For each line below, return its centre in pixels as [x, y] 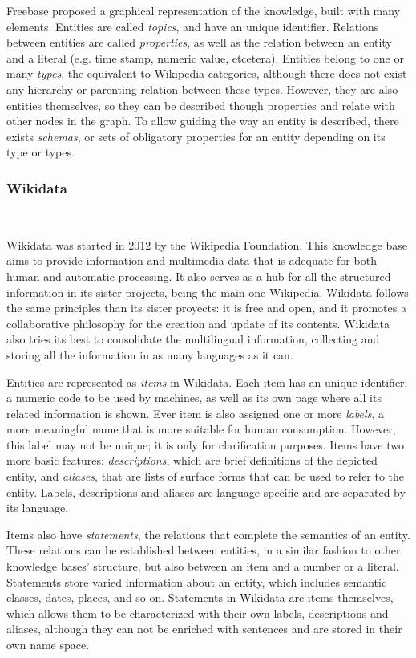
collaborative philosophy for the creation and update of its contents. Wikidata [198, 323]
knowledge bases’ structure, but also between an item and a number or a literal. [203, 566]
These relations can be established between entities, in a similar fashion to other [204, 550]
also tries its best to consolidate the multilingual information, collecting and [193, 339]
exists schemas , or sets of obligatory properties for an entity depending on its [196, 136]
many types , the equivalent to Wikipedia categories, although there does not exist [207, 73]
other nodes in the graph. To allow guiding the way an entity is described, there [203, 121]
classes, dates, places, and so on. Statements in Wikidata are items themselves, [200, 597]
